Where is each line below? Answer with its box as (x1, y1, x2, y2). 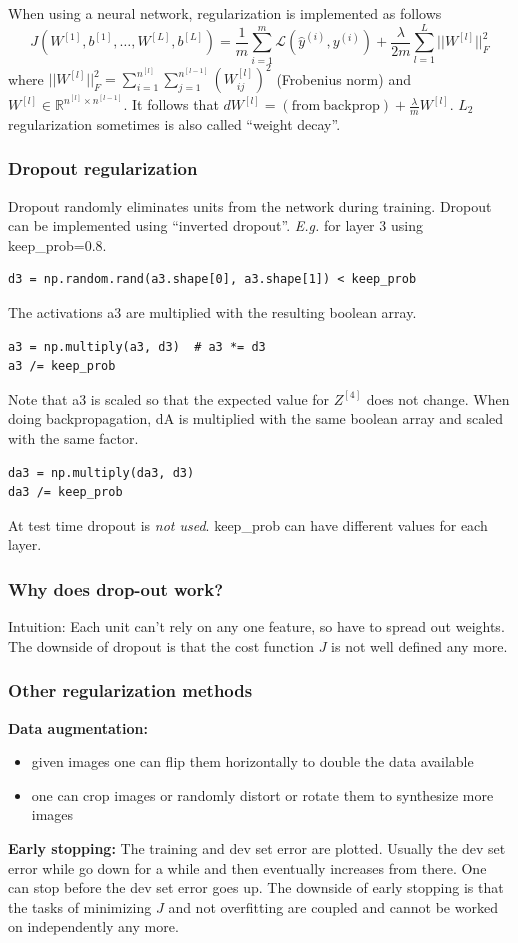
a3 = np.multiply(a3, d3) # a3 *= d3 (8, 339, 266, 354)
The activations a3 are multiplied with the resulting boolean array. (8, 302, 417, 323)
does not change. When (366, 388, 510, 409)
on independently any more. (8, 916, 179, 937)
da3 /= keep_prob (8, 485, 123, 500)
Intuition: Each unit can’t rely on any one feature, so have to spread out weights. (8, 616, 505, 637)
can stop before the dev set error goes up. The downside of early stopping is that (8, 877, 504, 898)
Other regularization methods (8, 678, 253, 703)
